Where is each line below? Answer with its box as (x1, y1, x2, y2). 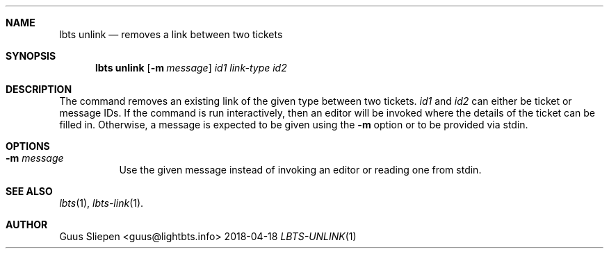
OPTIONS (6, 140, 50, 152)
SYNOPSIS (6, 50, 56, 62)
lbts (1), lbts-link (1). (59, 197, 144, 209)
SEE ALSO (6, 185, 53, 197)
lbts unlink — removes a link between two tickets (59, 28, 283, 40)
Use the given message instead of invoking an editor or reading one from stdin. (119, 164, 482, 176)
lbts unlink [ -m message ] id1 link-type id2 (95, 62, 287, 74)
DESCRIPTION (6, 83, 72, 95)
